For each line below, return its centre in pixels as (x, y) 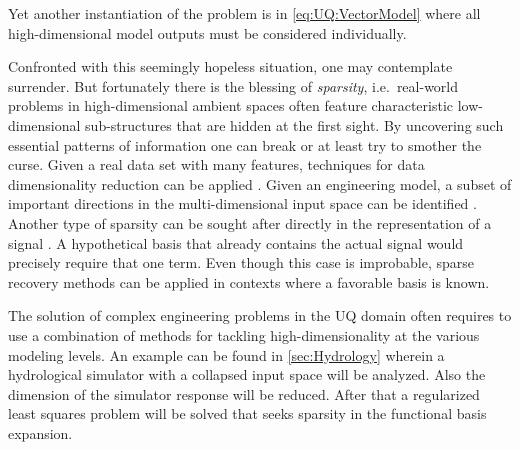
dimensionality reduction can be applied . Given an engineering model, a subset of (260, 183)
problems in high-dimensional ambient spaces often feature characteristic (231, 105)
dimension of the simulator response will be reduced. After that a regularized (244, 393)
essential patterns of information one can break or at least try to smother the (245, 144)
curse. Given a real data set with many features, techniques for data (216, 164)
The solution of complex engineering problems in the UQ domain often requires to (260, 315)
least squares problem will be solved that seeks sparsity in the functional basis (247, 413)
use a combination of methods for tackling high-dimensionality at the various (244, 334)
